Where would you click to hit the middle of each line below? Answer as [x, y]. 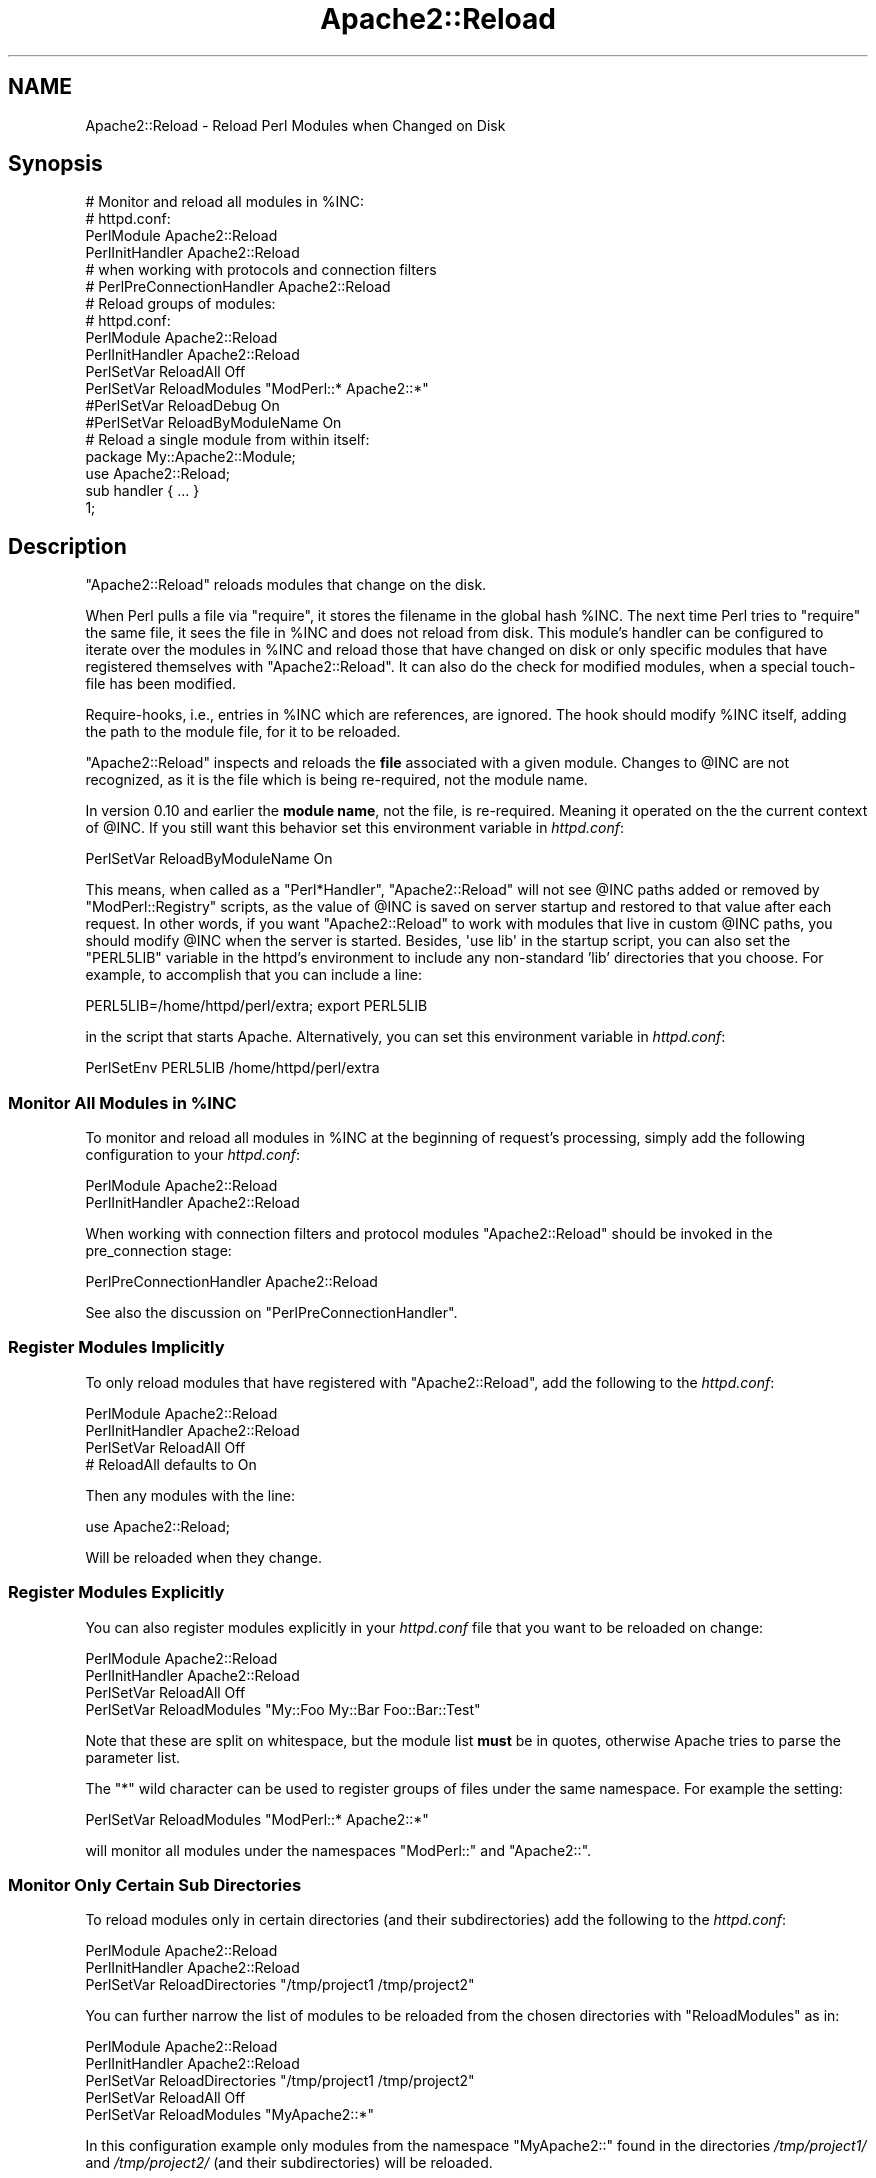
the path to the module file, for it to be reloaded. [243, 732]
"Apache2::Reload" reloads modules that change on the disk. [286, 585]
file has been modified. [160, 684]
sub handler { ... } [142, 491]
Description [67, 546]
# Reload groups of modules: [180, 304]
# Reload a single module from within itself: [227, 440]
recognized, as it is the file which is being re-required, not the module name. [336, 780]
